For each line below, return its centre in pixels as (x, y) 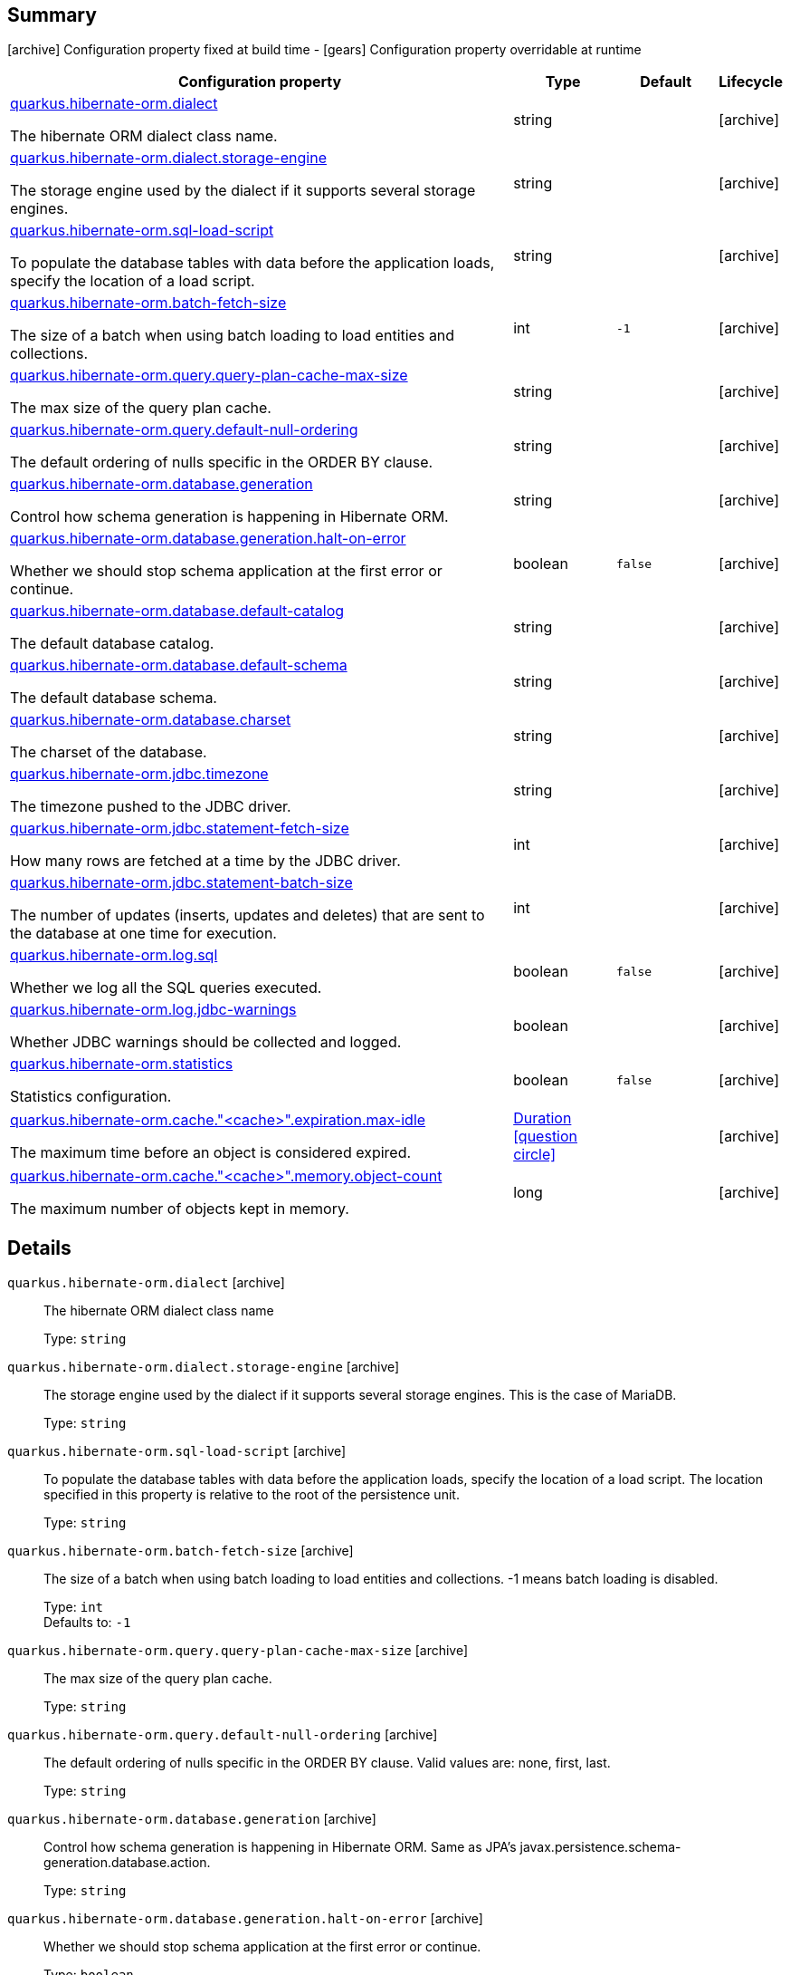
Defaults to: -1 (87, 1623)
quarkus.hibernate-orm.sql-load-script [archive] (177, 1451)
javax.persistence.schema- (600, 1847)
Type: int (74, 1607)
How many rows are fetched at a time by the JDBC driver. (205, 861)
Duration (543, 1118)
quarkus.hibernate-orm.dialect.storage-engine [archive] (204, 1367)
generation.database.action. (127, 1863)
